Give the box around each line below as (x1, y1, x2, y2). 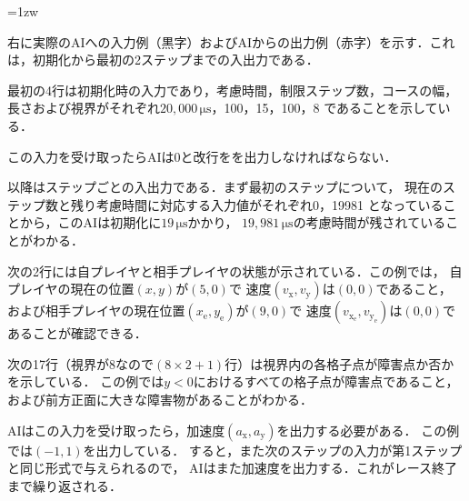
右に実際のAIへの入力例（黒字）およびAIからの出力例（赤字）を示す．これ (7, 32, 455, 51)
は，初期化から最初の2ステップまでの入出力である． (7, 50, 319, 69)
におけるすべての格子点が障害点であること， (193, 372, 459, 391)
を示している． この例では (7, 372, 165, 391)
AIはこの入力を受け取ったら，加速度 (7, 420, 225, 439)
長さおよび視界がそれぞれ (7, 98, 160, 117)
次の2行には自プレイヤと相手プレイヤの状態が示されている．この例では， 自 (7, 261, 463, 280)
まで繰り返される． (7, 476, 122, 495)
